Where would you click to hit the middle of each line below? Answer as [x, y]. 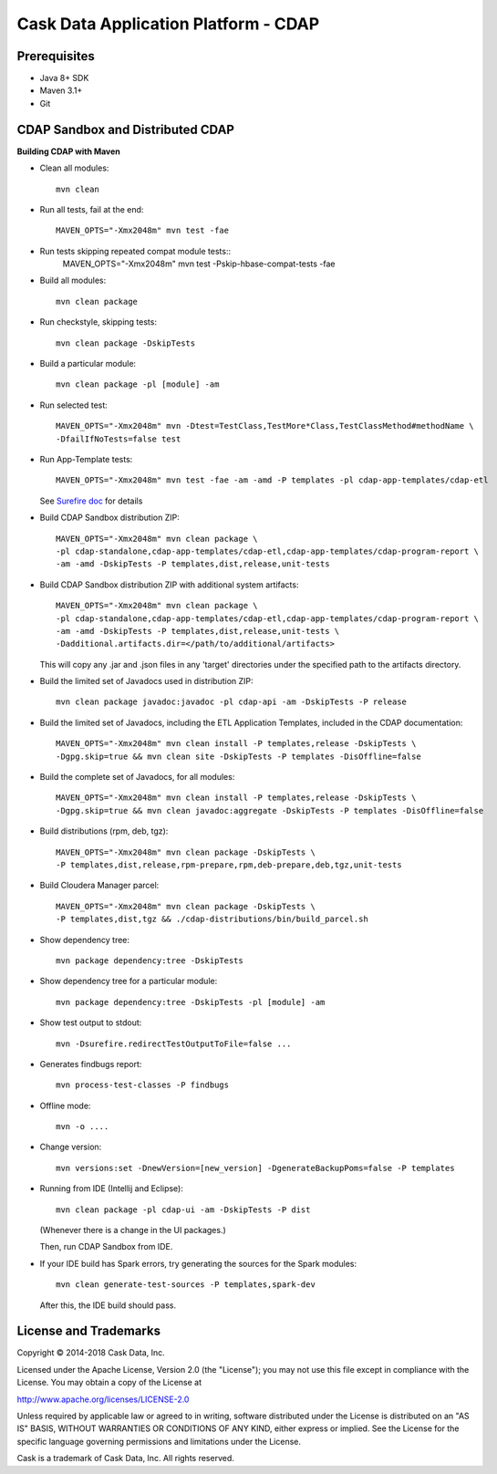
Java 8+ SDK [64, 78]
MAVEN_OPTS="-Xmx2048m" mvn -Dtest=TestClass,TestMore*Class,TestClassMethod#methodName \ [265, 426]
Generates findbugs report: [91, 1064]
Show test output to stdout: [91, 1022]
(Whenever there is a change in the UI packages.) [133, 1230]
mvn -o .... [83, 1127]
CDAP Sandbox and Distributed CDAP [125, 129]
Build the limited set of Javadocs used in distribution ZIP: [147, 681]
